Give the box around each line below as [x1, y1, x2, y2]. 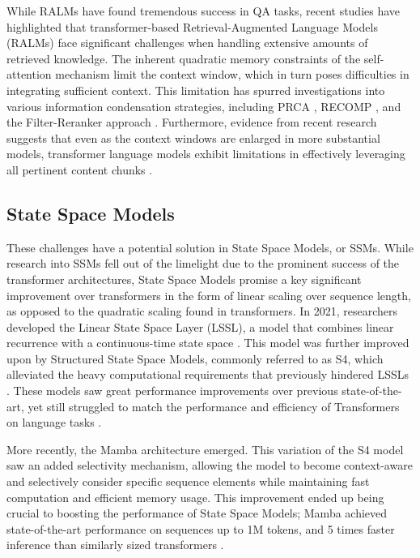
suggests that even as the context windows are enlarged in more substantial [6, 129, 380, 146]
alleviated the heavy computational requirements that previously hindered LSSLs [6, 366, 409, 383]
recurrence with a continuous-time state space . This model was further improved [6, 334, 409, 351]
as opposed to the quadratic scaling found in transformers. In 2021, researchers [6, 303, 398, 320]
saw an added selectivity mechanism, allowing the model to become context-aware [6, 457, 413, 474]
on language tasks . [6, 414, 102, 431]
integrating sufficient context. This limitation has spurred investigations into [6, 81, 385, 98]
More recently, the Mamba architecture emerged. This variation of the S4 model [6, 440, 404, 457]
